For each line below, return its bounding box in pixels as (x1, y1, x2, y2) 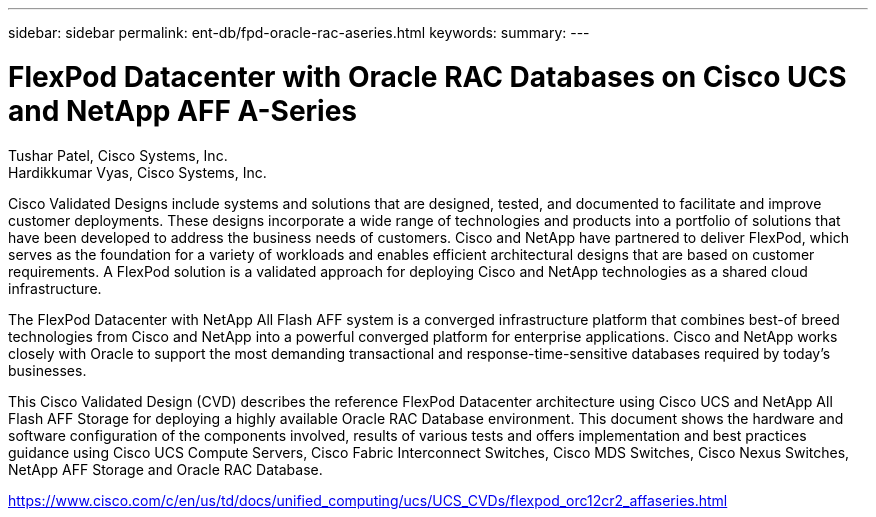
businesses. (8, 361, 87, 379)
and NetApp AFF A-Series (8, 93, 358, 128)
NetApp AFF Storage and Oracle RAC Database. (8, 460, 323, 478)
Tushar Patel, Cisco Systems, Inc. (8, 146, 228, 164)
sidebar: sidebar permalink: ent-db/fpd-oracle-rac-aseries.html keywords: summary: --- (8, 24, 590, 41)
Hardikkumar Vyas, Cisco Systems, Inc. (8, 163, 267, 181)
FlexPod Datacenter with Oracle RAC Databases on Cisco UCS (8, 59, 847, 94)
